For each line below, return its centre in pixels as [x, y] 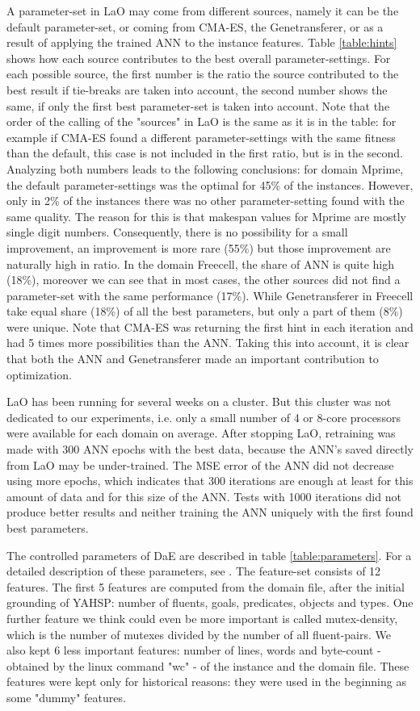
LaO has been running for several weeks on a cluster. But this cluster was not [199, 402]
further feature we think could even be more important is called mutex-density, [202, 618]
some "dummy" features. [66, 697]
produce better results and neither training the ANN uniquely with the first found [210, 512]
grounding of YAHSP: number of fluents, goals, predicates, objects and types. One [210, 602]
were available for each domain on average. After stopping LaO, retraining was [201, 433]
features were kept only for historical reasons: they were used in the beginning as [206, 682]
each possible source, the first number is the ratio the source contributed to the [203, 74]
